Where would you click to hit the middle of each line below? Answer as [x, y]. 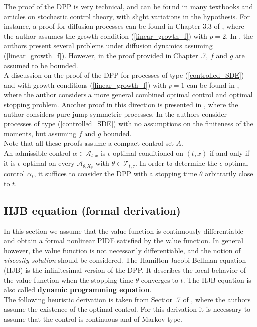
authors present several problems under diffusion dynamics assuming [108, 46]
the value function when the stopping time [69, 279]
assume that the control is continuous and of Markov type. [93, 318]
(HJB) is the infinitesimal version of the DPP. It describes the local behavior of [125, 270]
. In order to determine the [176, 163]
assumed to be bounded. [41, 65]
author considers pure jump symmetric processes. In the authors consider [116, 114]
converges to [160, 279]
